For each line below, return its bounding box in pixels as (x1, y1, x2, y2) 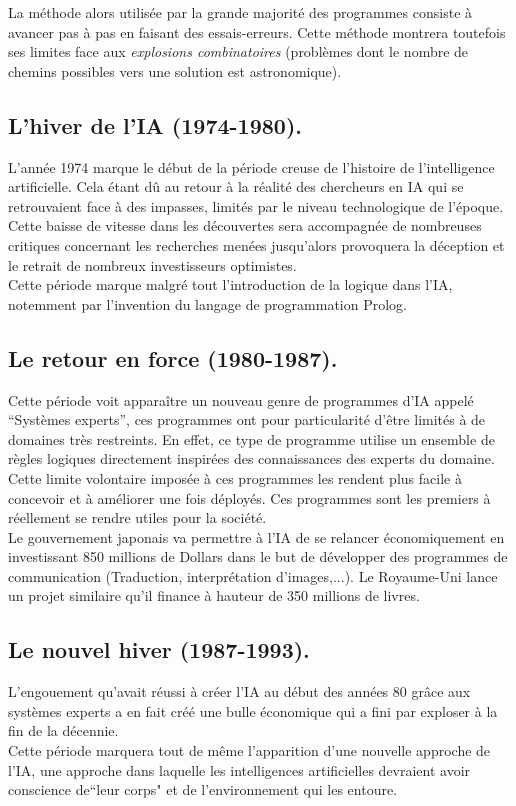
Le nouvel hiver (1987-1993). (8, 634, 310, 665)
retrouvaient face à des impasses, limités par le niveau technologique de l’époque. (8, 195, 504, 216)
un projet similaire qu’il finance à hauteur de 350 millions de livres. (8, 585, 420, 606)
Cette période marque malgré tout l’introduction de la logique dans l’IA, (8, 274, 453, 295)
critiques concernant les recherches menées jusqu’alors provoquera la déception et (8, 234, 505, 255)
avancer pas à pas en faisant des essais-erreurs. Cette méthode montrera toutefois (8, 21, 506, 42)
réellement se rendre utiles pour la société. (8, 507, 267, 528)
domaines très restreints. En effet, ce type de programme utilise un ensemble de (8, 428, 495, 449)
